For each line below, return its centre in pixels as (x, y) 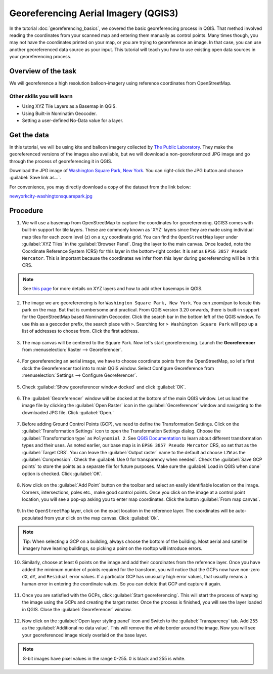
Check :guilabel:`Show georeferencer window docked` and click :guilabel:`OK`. (104, 387)
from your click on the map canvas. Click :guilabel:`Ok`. (102, 518)
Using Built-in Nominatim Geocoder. (59, 113)
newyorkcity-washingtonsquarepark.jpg (51, 196)
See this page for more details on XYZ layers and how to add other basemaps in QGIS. (113, 289)
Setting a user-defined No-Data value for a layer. (73, 120)
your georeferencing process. (40, 57)
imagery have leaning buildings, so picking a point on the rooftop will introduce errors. (112, 548)
